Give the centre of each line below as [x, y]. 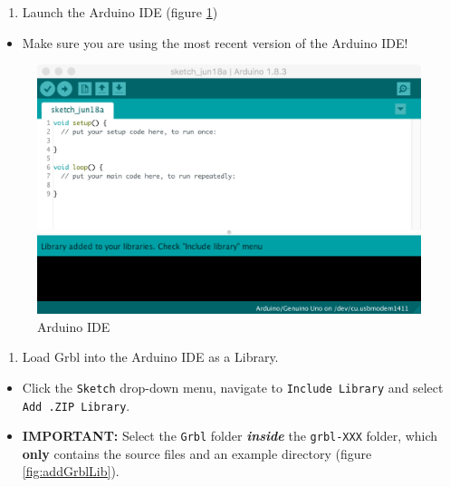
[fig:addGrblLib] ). [71, 471]
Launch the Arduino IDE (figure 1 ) [120, 12]
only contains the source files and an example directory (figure [197, 453]
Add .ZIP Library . [76, 405]
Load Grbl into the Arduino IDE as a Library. [150, 357]
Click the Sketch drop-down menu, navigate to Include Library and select [233, 387]
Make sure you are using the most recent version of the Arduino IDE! [215, 42]
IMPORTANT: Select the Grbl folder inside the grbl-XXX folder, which [230, 436]
